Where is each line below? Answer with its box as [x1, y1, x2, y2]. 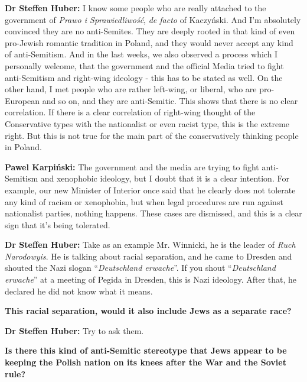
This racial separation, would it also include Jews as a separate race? [5, 305, 292, 317]
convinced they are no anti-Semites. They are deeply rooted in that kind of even [5, 25, 295, 37]
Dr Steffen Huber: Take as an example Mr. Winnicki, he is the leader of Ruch [5, 238, 296, 251]
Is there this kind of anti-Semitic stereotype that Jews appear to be [5, 344, 287, 357]
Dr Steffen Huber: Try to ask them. [5, 324, 144, 336]
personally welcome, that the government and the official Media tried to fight [5, 59, 284, 72]
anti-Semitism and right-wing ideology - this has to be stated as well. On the [5, 71, 283, 83]
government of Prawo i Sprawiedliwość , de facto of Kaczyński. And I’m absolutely [5, 13, 301, 25]
